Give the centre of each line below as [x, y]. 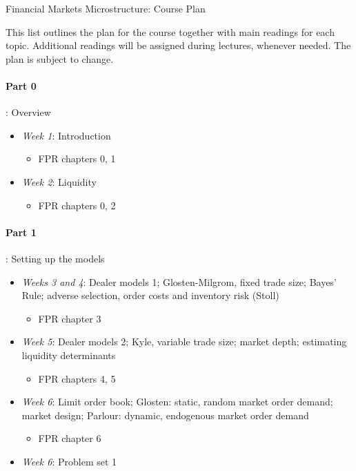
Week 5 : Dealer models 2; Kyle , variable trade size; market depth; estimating [184, 342]
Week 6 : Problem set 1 [69, 461]
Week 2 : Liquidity [59, 181]
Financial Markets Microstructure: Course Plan [106, 8]
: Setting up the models [55, 258]
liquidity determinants [69, 355]
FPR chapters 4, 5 [77, 378]
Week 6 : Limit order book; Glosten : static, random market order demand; [177, 402]
